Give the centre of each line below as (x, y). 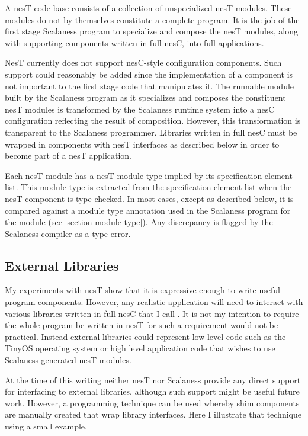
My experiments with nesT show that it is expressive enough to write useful (142, 290)
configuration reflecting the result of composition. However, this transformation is (153, 121)
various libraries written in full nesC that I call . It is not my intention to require (152, 313)
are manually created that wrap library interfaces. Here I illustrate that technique (153, 414)
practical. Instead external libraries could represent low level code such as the (145, 336)
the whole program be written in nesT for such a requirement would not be (142, 325)
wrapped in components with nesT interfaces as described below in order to (142, 144)
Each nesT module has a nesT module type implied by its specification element (149, 175)
